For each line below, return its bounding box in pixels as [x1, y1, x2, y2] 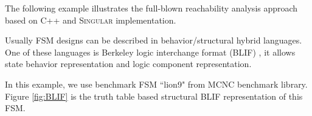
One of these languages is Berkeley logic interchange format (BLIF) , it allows [5, 45, 296, 58]
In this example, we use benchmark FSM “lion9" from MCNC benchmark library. [5, 77, 308, 90]
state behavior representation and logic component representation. [5, 57, 252, 70]
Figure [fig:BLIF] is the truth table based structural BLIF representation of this [5, 89, 303, 102]
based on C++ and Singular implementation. [5, 13, 176, 26]
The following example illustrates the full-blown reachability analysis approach [5, 2, 298, 14]
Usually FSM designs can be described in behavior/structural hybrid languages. [5, 34, 302, 47]
